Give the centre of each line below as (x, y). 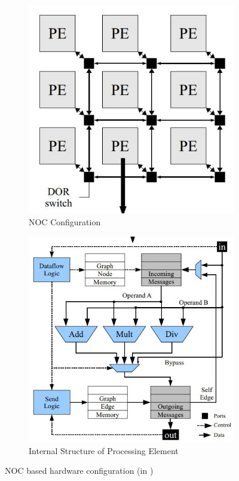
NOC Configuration (65, 221)
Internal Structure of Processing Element (104, 450)
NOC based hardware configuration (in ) (79, 471)
